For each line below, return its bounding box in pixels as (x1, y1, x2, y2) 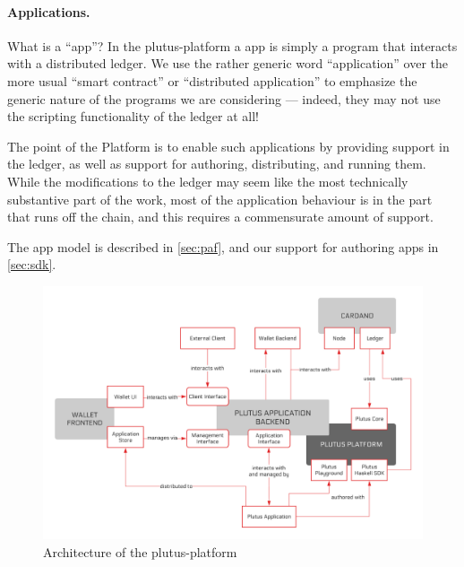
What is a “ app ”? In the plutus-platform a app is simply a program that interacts (7, 36, 458, 55)
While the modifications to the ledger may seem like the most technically (7, 171, 408, 190)
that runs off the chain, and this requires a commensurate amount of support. (7, 207, 434, 226)
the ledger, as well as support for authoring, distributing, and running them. (7, 154, 426, 173)
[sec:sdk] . (7, 255, 56, 274)
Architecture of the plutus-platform (43, 542, 237, 561)
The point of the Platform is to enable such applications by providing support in (7, 136, 450, 155)
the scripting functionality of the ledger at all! (7, 107, 259, 126)
